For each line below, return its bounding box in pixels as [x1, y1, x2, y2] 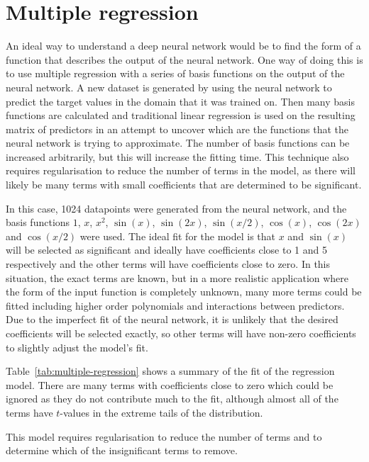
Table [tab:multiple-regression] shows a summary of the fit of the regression [6, 364, 335, 378]
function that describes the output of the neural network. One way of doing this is [6, 52, 363, 67]
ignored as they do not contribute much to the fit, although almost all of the [6, 391, 338, 406]
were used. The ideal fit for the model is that [79, 228, 276, 243]
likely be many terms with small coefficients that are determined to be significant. [6, 177, 362, 192]
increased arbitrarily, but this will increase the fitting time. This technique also [6, 149, 349, 164]
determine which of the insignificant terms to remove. [6, 443, 238, 458]
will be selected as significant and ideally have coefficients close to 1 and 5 [6, 242, 327, 257]
